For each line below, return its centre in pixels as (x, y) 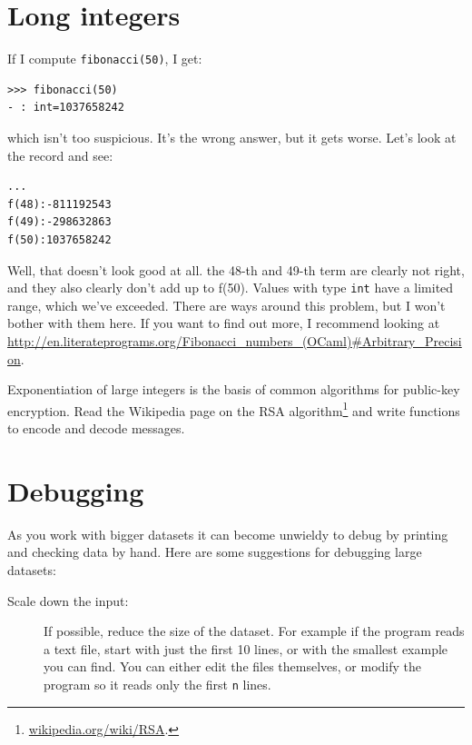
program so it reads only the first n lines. (157, 684)
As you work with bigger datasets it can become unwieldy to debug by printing (228, 534)
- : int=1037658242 (66, 108)
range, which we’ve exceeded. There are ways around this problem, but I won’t (226, 305)
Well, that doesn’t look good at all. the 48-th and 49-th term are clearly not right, (236, 269)
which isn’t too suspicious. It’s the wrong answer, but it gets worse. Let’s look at (232, 137)
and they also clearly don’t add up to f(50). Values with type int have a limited (231, 288)
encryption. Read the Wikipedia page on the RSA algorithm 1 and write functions (234, 409)
